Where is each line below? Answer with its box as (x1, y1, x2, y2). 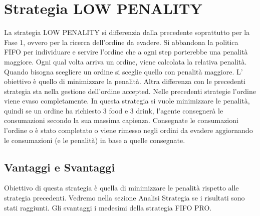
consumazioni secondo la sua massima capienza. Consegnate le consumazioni (4, 115, 238, 125)
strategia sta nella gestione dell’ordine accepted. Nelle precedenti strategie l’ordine (4, 85, 256, 96)
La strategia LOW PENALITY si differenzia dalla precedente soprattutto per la (4, 27, 250, 37)
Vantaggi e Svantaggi (4, 159, 115, 174)
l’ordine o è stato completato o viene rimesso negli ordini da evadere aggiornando (4, 125, 253, 135)
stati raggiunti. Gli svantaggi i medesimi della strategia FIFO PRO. (4, 202, 212, 212)
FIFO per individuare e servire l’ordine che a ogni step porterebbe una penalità (4, 46, 248, 57)
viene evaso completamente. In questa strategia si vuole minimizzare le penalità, (4, 95, 250, 106)
